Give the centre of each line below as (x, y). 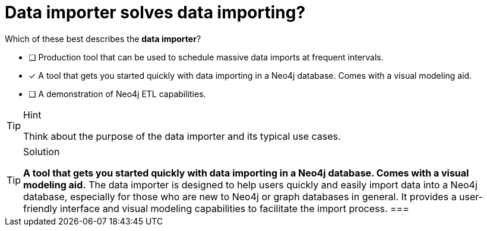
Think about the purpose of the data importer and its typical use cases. (182, 136)
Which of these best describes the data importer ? (103, 38)
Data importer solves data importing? (155, 12)
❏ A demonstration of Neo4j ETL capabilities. (117, 94)
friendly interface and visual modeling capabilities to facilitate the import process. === (216, 208)
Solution (42, 151)
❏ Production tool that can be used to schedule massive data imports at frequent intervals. (206, 57)
